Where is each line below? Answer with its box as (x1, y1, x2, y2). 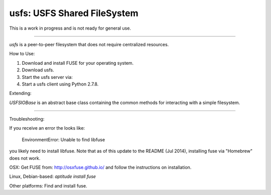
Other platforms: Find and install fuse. (9, 182, 87, 188)
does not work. (9, 155, 41, 161)
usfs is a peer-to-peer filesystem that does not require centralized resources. (9, 41, 169, 47)
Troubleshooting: (9, 116, 45, 122)
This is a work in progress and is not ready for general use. (9, 25, 131, 31)
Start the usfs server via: (22, 74, 73, 80)
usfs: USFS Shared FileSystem (9, 8, 139, 19)
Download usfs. (22, 67, 55, 73)
